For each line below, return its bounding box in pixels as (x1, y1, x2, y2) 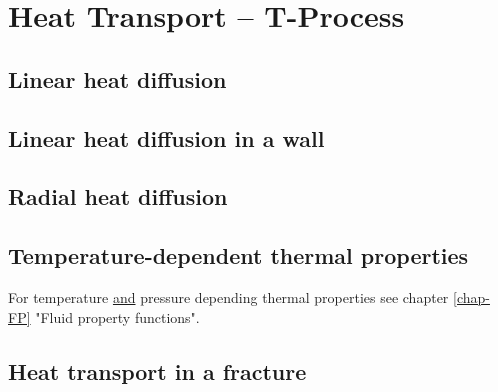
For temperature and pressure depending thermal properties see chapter (8, 286, 449, 307)
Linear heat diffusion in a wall (8, 122, 325, 153)
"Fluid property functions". (35, 306, 200, 327)
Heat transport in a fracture (8, 355, 307, 386)
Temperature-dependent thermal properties (8, 240, 469, 271)
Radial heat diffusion (8, 181, 228, 212)
